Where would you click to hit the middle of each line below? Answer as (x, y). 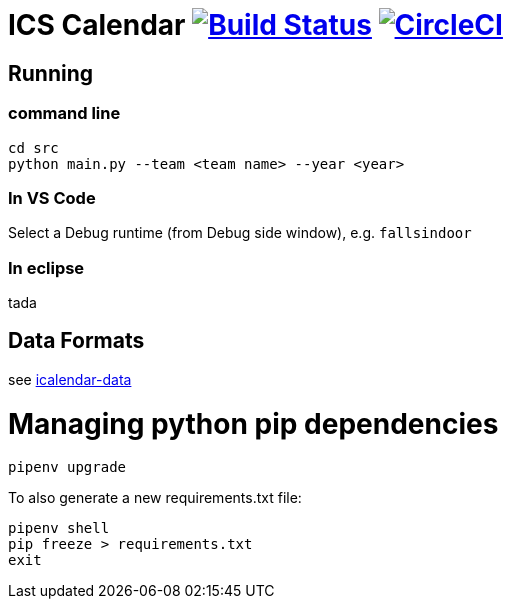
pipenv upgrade (67, 467)
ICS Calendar (97, 25)
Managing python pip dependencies (253, 423)
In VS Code (52, 197)
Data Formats (76, 341)
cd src (33, 147)
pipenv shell (59, 528)
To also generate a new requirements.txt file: (155, 498)
